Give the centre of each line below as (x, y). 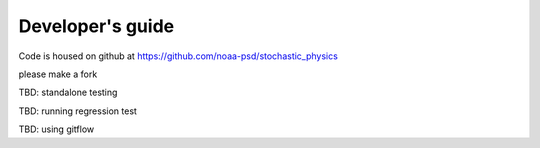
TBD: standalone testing (68, 92)
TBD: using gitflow (56, 129)
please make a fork (58, 74)
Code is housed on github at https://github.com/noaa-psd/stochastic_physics (178, 56)
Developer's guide (96, 26)
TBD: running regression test (77, 111)
